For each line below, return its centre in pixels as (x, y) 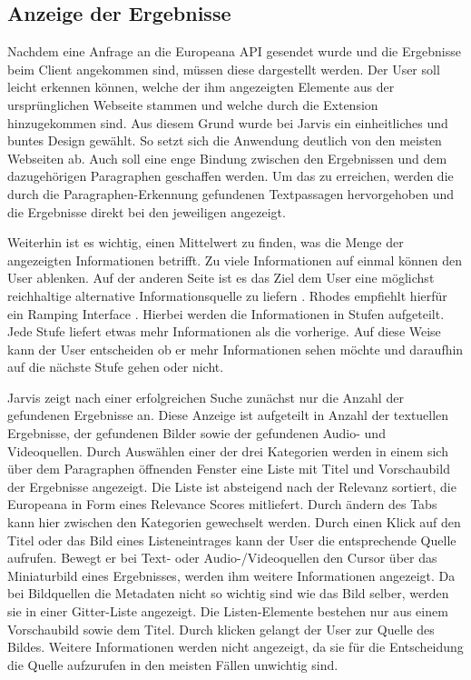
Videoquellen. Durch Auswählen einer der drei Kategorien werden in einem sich (228, 450)
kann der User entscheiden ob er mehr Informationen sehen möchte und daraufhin (235, 349)
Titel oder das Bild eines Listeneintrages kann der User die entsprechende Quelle (232, 540)
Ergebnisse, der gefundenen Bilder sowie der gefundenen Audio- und (196, 433)
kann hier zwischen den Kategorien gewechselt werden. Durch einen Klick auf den (234, 522)
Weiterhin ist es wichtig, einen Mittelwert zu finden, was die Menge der (206, 242)
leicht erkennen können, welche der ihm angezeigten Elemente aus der (201, 87)
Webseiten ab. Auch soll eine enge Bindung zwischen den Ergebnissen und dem (227, 158)
